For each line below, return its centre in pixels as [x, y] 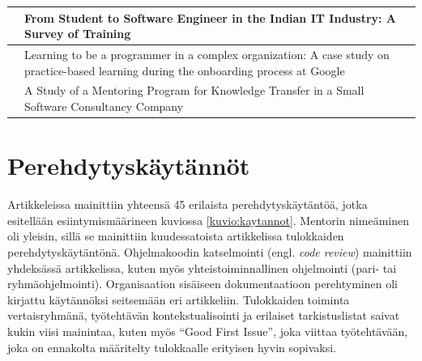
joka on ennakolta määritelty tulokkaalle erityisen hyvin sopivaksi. [172, 347]
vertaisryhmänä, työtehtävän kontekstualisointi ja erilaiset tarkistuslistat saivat [204, 315]
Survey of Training [78, 34]
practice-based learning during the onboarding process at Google [185, 70]
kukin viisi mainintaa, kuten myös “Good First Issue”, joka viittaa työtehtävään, [208, 331]
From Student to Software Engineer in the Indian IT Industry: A [211, 17]
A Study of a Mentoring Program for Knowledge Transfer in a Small [194, 90]
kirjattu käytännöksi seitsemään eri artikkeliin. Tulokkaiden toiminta [179, 299]
